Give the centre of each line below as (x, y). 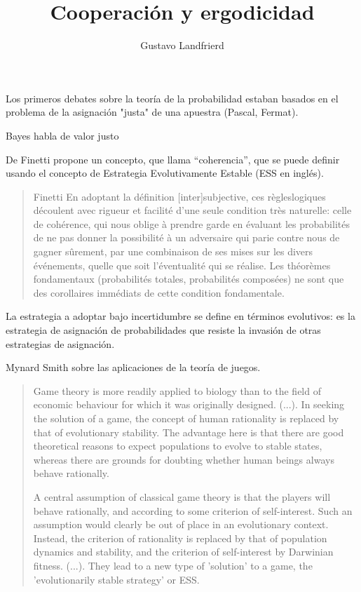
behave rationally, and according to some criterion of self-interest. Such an (193, 510)
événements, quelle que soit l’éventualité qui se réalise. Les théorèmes (182, 265)
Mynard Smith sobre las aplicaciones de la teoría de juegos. (133, 367)
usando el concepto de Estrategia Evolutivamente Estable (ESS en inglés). (165, 173)
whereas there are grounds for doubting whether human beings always (184, 459)
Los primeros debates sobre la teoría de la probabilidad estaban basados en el (172, 98)
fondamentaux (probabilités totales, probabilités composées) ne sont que (189, 279)
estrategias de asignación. (60, 343)
